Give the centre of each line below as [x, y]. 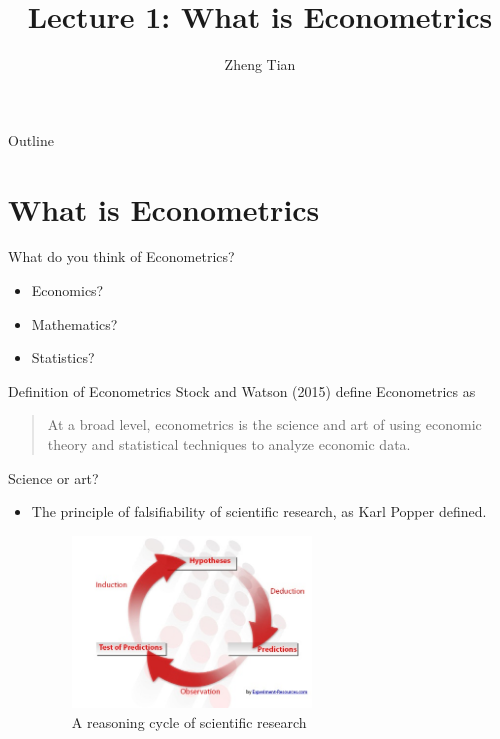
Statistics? [63, 357]
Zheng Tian [260, 64]
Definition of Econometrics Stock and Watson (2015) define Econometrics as [242, 390]
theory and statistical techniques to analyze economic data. [229, 444]
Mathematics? [74, 323]
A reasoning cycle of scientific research [189, 721]
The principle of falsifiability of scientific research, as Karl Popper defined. [259, 511]
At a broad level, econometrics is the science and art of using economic [264, 424]
